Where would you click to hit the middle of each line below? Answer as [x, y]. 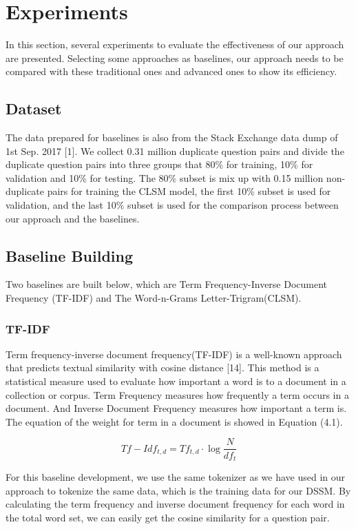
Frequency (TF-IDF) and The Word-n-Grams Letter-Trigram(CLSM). [154, 298]
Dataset [34, 108]
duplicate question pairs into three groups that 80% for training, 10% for [159, 164]
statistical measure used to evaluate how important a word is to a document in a [176, 381]
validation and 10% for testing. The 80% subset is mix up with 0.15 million [165, 177]
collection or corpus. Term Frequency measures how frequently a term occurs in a [177, 394]
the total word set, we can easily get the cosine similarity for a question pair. [168, 517]
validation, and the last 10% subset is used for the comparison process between [172, 205]
